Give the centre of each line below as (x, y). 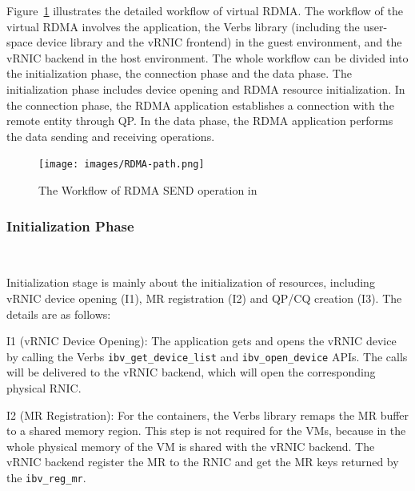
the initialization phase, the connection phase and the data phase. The (179, 73)
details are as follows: (59, 314)
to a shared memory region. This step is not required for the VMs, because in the (206, 431)
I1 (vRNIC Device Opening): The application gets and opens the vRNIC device (202, 341)
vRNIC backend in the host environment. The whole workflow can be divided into (207, 57)
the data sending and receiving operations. (111, 136)
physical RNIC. (44, 388)
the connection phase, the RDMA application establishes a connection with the (200, 105)
